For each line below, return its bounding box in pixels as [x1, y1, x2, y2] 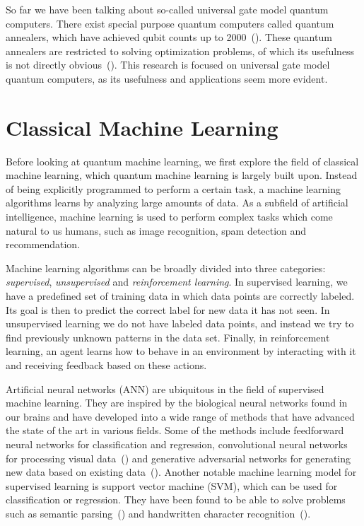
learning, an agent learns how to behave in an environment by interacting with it [6, 344, 356, 358]
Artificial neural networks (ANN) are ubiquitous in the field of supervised [6, 381, 324, 396]
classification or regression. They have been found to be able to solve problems [6, 492, 346, 507]
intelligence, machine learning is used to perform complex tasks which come [6, 209, 333, 224]
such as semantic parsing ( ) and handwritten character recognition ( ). [6, 505, 311, 520]
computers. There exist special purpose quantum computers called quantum [6, 16, 334, 30]
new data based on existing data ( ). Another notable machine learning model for [6, 464, 357, 479]
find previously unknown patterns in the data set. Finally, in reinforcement [6, 329, 330, 344]
